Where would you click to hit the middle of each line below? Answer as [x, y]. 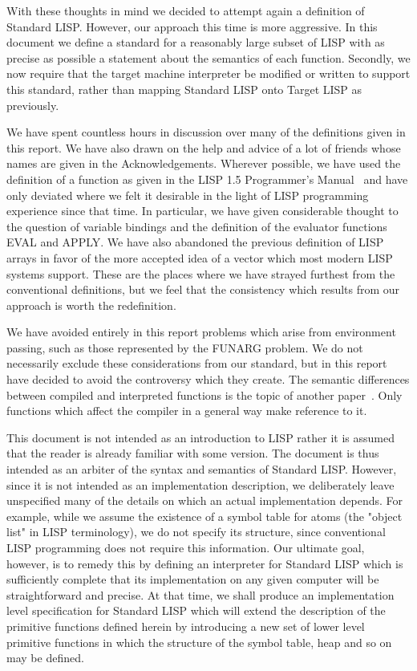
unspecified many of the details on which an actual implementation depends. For [204, 500]
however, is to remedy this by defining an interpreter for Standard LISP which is [205, 563]
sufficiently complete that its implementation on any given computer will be [193, 579]
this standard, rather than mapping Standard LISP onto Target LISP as [184, 89]
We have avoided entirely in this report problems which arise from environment [201, 332]
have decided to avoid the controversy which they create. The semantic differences [208, 379]
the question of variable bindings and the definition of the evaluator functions [197, 226]
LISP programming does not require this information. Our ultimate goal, [186, 547]
